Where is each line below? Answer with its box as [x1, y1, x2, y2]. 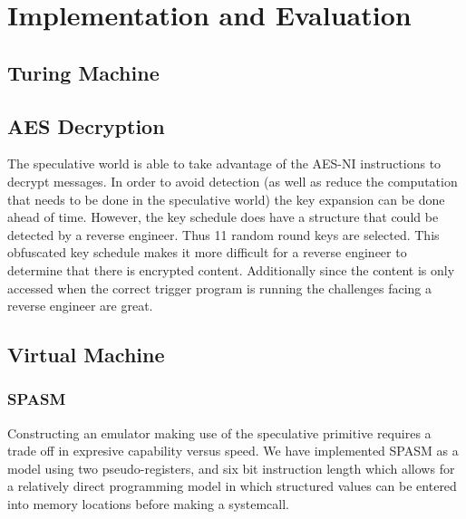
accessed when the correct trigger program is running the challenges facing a [7, 278, 432, 297]
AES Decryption [7, 111, 165, 139]
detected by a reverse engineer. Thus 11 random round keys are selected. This [7, 225, 440, 244]
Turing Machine [7, 58, 160, 86]
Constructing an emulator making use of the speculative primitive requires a [7, 423, 432, 442]
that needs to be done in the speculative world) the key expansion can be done [7, 189, 445, 208]
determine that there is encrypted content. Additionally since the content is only [7, 260, 455, 279]
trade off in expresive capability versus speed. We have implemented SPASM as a [7, 441, 459, 460]
